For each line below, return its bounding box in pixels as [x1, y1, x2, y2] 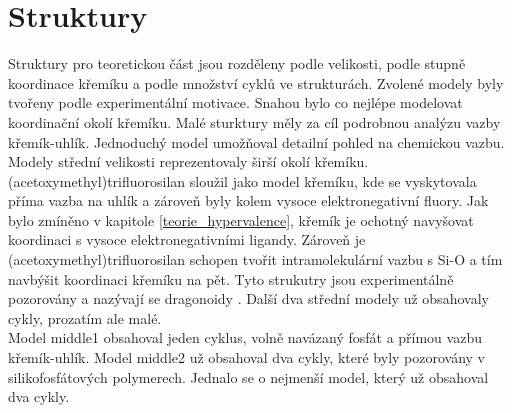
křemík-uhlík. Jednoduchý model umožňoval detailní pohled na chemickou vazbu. [8, 131, 505, 152]
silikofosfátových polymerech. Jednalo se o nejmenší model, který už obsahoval [8, 366, 489, 387]
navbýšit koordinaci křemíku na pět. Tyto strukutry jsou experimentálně [8, 268, 454, 289]
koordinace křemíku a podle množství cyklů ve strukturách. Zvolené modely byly [8, 72, 504, 93]
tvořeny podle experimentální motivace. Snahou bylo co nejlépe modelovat [8, 92, 463, 113]
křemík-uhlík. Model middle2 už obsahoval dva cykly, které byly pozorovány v [8, 347, 486, 368]
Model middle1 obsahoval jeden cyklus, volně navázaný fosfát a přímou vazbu [8, 327, 482, 348]
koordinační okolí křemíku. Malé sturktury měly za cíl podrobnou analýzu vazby [8, 111, 501, 132]
